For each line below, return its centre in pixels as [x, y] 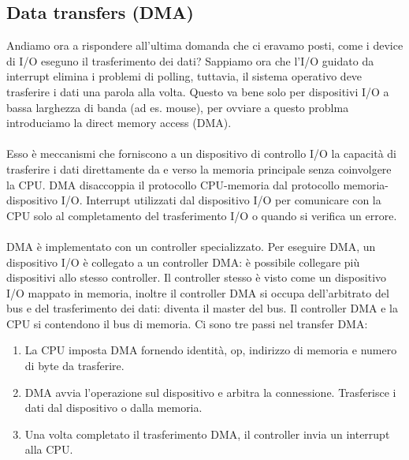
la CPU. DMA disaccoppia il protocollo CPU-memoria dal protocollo [173, 184]
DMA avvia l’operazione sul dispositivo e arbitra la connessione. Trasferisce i [210, 392]
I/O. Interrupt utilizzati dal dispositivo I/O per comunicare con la [221, 200]
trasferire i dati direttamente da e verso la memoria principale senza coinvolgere [199, 168]
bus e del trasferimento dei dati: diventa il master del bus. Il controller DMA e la [202, 308]
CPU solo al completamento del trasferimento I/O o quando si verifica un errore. [202, 215]
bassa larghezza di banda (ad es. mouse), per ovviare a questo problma [178, 107]
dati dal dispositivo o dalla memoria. [113, 408]
